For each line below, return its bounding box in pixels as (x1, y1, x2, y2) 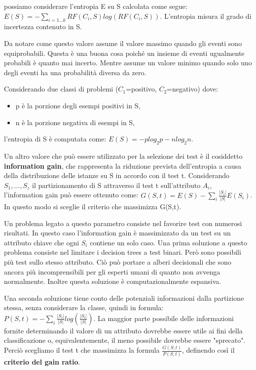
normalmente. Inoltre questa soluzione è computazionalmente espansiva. (4, 276, 221, 286)
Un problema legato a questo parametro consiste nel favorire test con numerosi (4, 218, 242, 228)
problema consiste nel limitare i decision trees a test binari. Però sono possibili (4, 247, 241, 257)
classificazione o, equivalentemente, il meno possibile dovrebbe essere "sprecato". (4, 335, 246, 345)
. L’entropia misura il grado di (160, 10, 252, 21)
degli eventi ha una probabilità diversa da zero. (4, 67, 146, 77)
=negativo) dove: (167, 84, 218, 94)
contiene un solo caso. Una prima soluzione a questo (90, 237, 248, 247)
